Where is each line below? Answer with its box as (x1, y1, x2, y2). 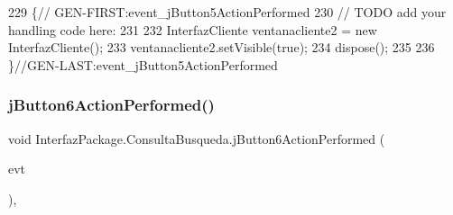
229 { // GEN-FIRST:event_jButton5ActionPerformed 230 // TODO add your (8, 3, 447, 21)
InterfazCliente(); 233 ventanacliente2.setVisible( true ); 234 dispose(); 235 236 (8, 38, 435, 57)
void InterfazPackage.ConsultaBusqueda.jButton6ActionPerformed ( (8, 129, 385, 148)
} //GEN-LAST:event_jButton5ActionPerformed (8, 55, 278, 74)
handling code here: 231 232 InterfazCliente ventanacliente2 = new (8, 20, 377, 39)
